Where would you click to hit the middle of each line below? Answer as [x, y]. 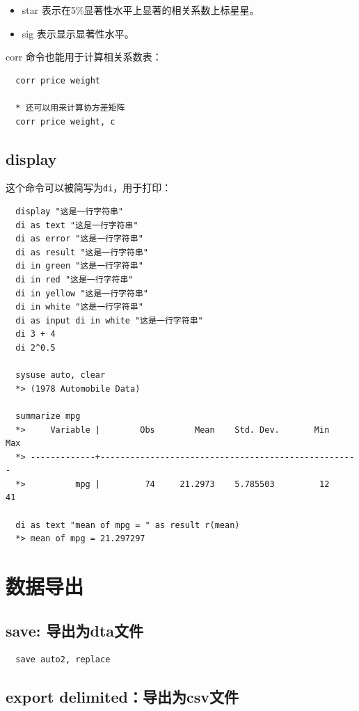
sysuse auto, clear [61, 375]
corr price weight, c [65, 121]
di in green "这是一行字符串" [79, 266]
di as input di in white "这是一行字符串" [109, 320]
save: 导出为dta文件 [75, 630]
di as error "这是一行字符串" [79, 239]
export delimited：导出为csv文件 [122, 697]
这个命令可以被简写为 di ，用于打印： [89, 187]
